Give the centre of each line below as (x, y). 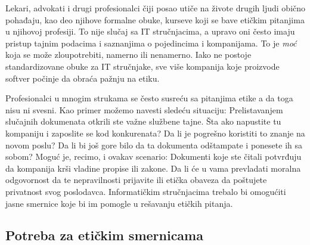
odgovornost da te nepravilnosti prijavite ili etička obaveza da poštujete (136, 180)
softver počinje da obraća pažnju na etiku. (83, 78)
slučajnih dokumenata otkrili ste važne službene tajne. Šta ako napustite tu (143, 121)
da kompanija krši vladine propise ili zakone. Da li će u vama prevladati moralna (153, 168)
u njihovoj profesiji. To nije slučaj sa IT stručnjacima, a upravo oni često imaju (150, 31)
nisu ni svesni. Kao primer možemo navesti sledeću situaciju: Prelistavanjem (144, 109)
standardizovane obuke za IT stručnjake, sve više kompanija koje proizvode (142, 66)
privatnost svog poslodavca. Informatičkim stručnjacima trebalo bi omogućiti (146, 191)
